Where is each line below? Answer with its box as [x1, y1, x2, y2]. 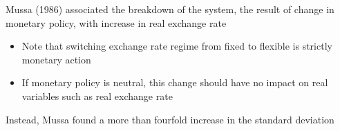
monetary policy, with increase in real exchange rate [6, 15, 227, 30]
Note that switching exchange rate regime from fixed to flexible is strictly [21, 39, 332, 53]
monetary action [21, 52, 91, 66]
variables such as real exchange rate [21, 88, 173, 103]
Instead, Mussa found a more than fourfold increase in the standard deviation [6, 112, 334, 126]
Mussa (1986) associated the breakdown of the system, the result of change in [6, 2, 334, 16]
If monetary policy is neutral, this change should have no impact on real [21, 75, 328, 90]
